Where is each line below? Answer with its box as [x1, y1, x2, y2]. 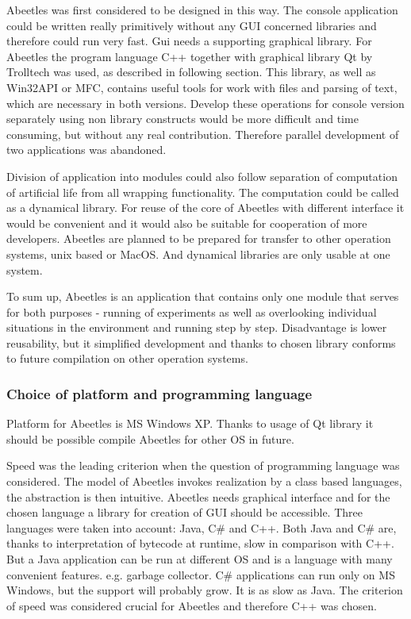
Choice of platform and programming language [6, 383, 313, 403]
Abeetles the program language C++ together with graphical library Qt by [6, 48, 373, 64]
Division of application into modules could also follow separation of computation [6, 167, 398, 184]
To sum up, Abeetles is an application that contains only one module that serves [6, 288, 399, 305]
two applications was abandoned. [6, 141, 167, 158]
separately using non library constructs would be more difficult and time [6, 110, 359, 127]
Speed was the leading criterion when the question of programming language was [6, 457, 400, 474]
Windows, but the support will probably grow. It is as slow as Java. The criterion [6, 582, 403, 598]
